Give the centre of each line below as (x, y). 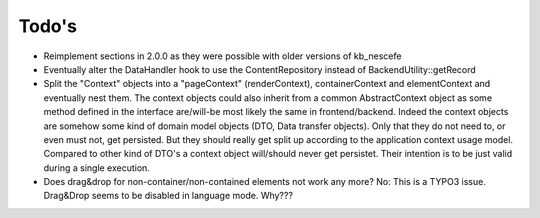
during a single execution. (96, 167)
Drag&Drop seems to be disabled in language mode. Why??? (168, 196)
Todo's (47, 26)
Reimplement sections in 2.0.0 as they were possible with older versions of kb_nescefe (222, 56)
